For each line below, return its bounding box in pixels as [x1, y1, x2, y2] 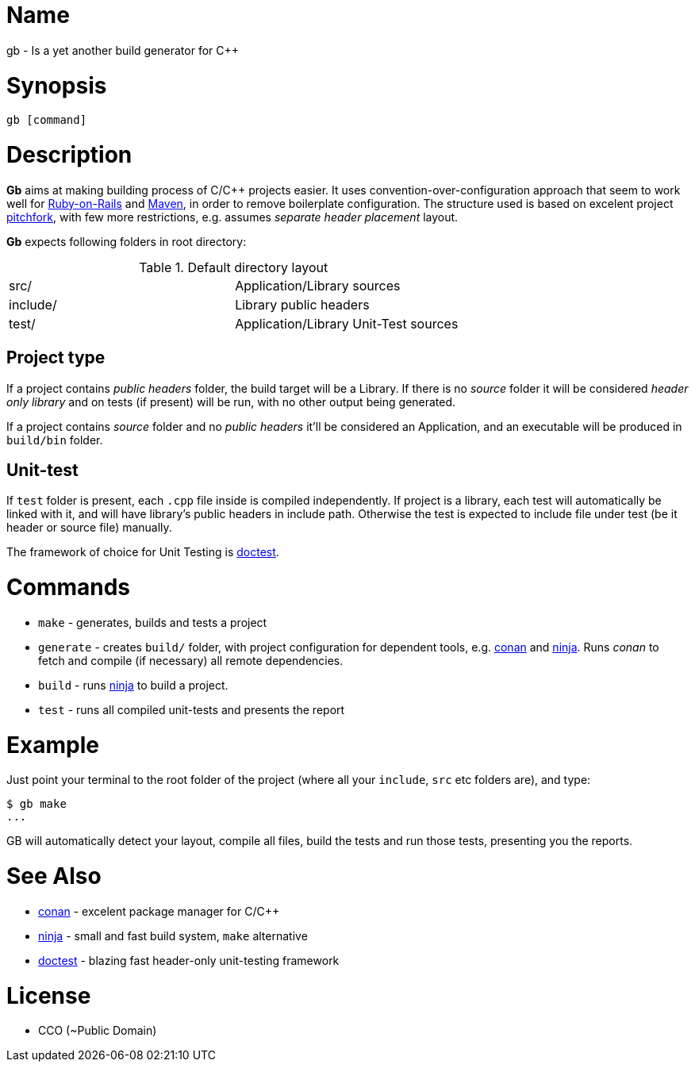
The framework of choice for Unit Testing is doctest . [6, 545, 279, 559]
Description [6, 141, 132, 168]
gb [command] [6, 113, 87, 127]
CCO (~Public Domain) [38, 1024, 157, 1038]
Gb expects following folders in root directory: [6, 234, 247, 248]
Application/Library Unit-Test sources [235, 315, 459, 332]
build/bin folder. [6, 432, 103, 447]
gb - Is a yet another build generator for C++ [6, 43, 240, 57]
